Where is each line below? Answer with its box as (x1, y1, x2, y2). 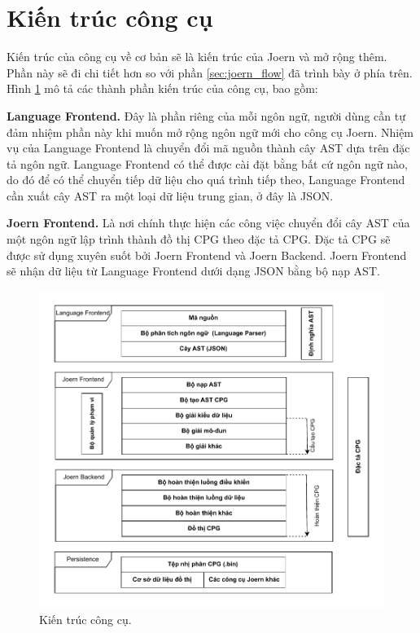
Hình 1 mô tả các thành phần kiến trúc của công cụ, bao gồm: (7, 80, 318, 97)
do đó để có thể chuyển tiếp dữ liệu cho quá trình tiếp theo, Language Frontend (7, 171, 405, 188)
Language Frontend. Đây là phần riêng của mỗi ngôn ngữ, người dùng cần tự (7, 107, 405, 124)
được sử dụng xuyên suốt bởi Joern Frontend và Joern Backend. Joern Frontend (7, 246, 407, 263)
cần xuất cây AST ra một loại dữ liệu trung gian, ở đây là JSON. (7, 187, 334, 204)
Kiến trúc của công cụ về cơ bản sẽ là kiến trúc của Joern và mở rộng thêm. (7, 48, 387, 65)
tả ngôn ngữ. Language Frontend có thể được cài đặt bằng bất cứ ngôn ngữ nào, (7, 155, 408, 172)
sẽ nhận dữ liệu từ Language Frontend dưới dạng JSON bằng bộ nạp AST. (7, 262, 380, 279)
